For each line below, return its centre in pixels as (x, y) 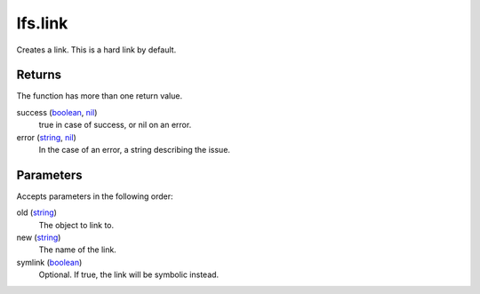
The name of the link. (78, 250)
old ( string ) (37, 212)
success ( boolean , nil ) (57, 112)
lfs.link (42, 23)
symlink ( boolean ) (49, 262)
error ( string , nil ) (47, 137)
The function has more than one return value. (99, 96)
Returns (39, 75)
